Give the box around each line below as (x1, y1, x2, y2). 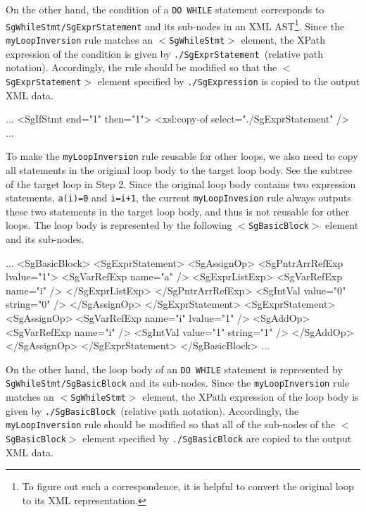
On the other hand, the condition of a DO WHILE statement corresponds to (6, 2, 324, 16)
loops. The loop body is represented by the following (6, 218, 232, 232)
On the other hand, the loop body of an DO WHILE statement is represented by (6, 361, 343, 376)
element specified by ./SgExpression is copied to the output (97, 73, 360, 88)
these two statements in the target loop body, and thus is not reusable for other (6, 204, 350, 218)
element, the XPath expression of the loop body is (142, 389, 359, 404)
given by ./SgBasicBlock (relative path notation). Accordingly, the (6, 403, 299, 418)
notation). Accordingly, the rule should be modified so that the (6, 60, 277, 75)
